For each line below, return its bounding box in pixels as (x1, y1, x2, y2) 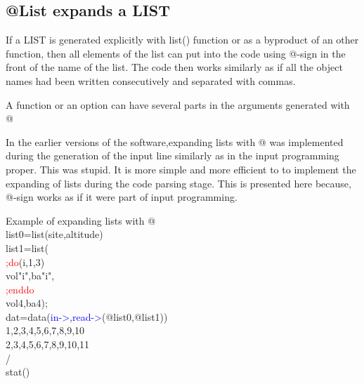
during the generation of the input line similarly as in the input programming (6, 148, 339, 163)
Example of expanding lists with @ (6, 213, 156, 227)
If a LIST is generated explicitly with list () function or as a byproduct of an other (6, 32, 359, 47)
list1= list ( (6, 240, 48, 255)
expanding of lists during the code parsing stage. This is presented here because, (6, 176, 351, 190)
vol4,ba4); (6, 296, 48, 310)
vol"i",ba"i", (6, 268, 55, 283)
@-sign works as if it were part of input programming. (6, 190, 238, 204)
